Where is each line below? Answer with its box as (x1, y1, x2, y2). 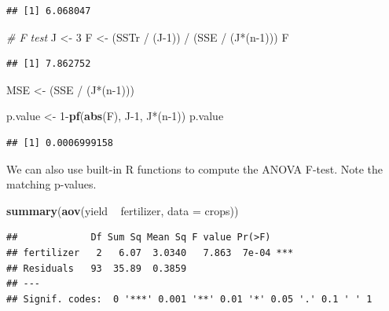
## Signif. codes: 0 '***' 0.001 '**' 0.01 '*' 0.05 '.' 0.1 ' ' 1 (6, 293, 372, 305)
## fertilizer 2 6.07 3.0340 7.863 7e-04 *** (6, 247, 294, 258)
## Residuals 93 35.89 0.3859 (6, 262, 187, 274)
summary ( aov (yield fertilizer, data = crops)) (6, 202, 239, 218)
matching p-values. (6, 176, 97, 192)
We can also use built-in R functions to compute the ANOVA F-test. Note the (6, 160, 383, 177)
